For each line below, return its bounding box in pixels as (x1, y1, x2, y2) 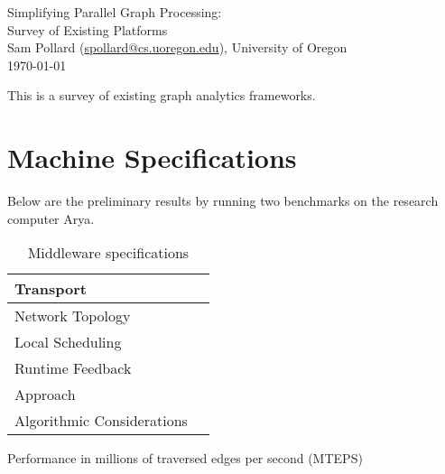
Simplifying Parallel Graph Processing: (7, 3, 222, 21)
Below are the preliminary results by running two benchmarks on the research (7, 191, 439, 210)
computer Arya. (7, 209, 95, 228)
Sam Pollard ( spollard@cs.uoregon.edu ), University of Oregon (7, 38, 348, 57)
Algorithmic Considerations (14, 410, 188, 432)
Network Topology (14, 305, 131, 327)
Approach (14, 384, 76, 405)
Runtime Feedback (14, 358, 132, 379)
